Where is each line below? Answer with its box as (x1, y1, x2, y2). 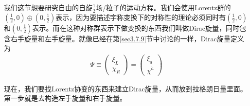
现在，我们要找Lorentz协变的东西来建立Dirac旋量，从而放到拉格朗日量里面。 (4, 83, 247, 93)
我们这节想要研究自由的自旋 (4, 2, 92, 12)
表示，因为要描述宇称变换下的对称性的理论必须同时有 (55, 12, 226, 22)
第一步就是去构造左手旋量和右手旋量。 (4, 93, 126, 103)
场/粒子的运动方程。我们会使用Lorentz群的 (95, 2, 231, 12)
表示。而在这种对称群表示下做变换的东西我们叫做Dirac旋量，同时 (32, 22, 239, 33)
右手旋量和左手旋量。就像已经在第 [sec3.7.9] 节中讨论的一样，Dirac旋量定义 (10, 33, 244, 43)
